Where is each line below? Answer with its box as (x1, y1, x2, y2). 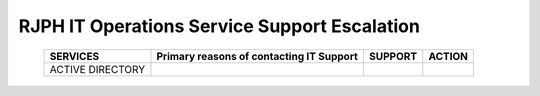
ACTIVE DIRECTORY (49, 62, 145, 76)
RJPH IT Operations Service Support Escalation (18, 15, 420, 37)
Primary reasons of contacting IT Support (156, 49, 359, 63)
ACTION (428, 49, 469, 63)
